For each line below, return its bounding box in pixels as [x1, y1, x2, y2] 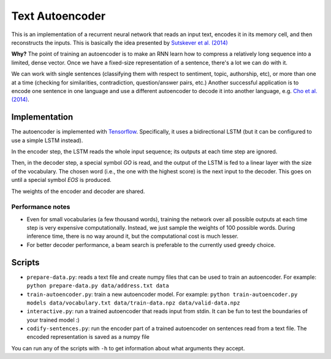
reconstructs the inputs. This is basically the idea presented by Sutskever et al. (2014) [11, 39, 228, 46]
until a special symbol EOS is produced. [11, 176, 112, 184]
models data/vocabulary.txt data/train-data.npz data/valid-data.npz [26, 299, 240, 306]
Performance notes [11, 203, 70, 211]
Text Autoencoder [11, 9, 106, 23]
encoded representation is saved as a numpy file [26, 333, 150, 341]
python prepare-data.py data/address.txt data [26, 282, 169, 289]
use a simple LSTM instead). [11, 137, 83, 144]
